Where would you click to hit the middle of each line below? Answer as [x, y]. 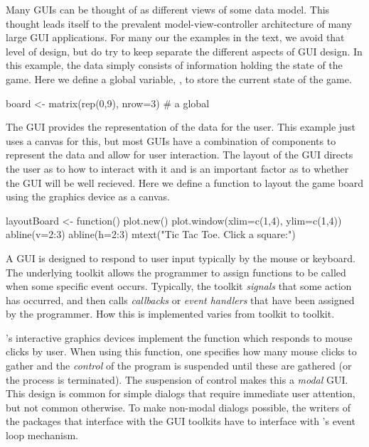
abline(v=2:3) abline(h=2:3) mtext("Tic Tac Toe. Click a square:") [151, 234]
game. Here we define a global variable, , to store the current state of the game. [179, 79]
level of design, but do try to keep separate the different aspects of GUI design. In [184, 51]
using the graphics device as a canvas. [88, 196]
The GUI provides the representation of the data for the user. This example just [181, 127]
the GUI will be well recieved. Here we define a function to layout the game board [185, 182]
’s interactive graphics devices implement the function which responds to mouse [179, 337]
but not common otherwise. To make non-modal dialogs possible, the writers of [178, 407]
